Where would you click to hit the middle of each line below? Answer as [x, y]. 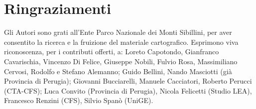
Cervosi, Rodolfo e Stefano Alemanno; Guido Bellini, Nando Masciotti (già [118, 71]
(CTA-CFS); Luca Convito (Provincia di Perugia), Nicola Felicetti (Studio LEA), [128, 90]
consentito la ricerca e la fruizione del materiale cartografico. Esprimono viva [121, 42]
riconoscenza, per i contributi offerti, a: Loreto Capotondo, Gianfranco [112, 52]
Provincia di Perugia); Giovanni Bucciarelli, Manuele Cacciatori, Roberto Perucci [128, 81]
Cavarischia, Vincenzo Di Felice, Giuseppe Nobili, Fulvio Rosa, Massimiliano [121, 61]
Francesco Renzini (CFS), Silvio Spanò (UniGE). [79, 100]
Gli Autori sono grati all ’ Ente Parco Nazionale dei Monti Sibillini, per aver [118, 32]
